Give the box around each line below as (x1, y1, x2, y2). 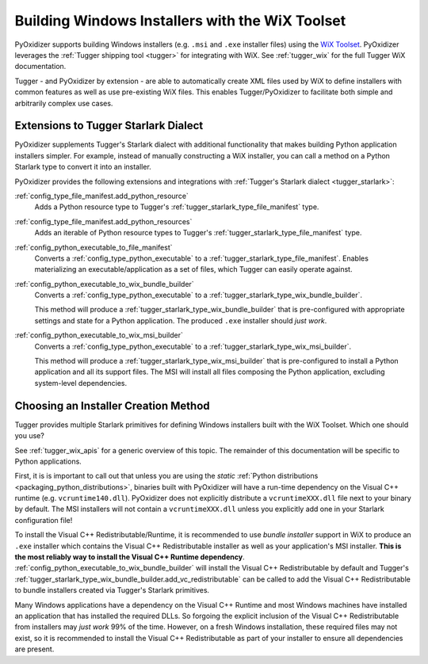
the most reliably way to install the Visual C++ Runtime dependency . (14, 552, 245, 562)
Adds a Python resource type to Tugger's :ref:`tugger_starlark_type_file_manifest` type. (34, 202, 319, 212)
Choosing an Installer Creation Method (14, 399, 210, 412)
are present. (14, 644, 55, 654)
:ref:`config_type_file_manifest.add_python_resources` (14, 216, 193, 226)
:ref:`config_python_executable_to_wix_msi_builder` (14, 330, 184, 340)
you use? (14, 431, 45, 441)
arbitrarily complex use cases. (14, 98, 113, 108)
